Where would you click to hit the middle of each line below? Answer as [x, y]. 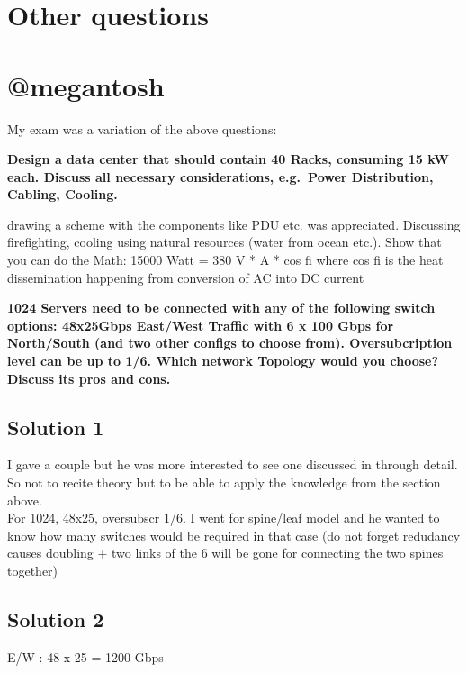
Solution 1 [56, 427]
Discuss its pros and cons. [89, 378]
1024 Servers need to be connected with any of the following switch [221, 308]
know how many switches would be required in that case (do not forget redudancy [234, 535]
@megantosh [86, 85]
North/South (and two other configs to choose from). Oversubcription [230, 343]
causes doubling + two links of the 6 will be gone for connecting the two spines [225, 553]
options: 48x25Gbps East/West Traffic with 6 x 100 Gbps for [201, 325]
